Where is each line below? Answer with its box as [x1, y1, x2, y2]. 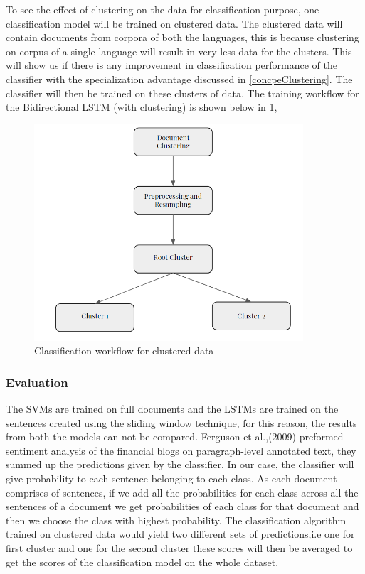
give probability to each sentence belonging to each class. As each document [6, 470, 337, 485]
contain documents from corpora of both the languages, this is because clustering [6, 30, 359, 45]
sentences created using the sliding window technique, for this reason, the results [6, 415, 357, 430]
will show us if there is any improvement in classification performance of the [6, 58, 338, 72]
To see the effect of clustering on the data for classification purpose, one [6, 2, 319, 16]
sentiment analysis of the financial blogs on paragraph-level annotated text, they [6, 443, 356, 457]
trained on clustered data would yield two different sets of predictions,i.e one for [6, 526, 355, 541]
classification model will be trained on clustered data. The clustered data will [6, 16, 343, 31]
